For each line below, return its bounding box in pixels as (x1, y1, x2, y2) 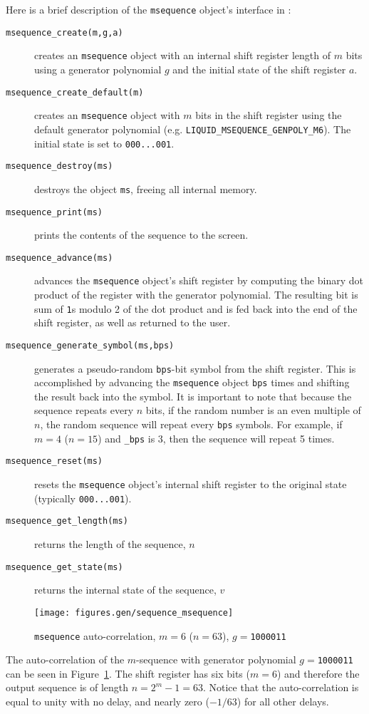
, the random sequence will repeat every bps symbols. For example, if (40, 417, 343, 432)
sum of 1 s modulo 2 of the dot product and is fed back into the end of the (34, 301, 358, 316)
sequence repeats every (34, 403, 134, 418)
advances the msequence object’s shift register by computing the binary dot (34, 273, 363, 288)
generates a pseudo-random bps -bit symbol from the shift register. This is (34, 361, 356, 376)
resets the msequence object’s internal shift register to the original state (34, 477, 347, 492)
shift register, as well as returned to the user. (34, 315, 231, 330)
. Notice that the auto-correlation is (202, 680, 359, 695)
